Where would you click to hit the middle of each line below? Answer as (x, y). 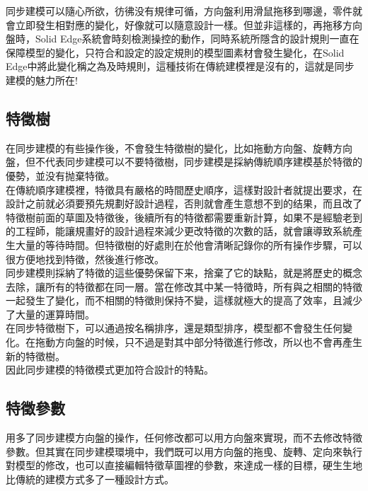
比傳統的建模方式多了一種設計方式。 (90, 479)
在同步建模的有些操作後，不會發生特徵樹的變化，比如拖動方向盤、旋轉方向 (179, 148)
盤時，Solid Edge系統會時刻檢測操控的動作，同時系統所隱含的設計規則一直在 (183, 39)
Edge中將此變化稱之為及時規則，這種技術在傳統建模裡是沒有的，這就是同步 (180, 66)
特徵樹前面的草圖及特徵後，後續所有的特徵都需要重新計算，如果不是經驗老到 (184, 217)
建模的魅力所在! (42, 80)
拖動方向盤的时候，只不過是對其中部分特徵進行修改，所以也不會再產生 (199, 342)
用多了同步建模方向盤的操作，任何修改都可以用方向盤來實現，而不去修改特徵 (184, 438)
